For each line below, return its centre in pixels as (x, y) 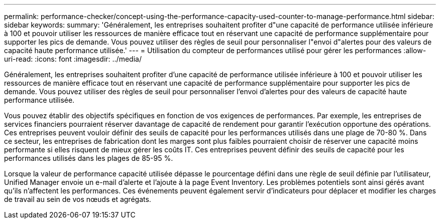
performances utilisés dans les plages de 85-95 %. (89, 158)
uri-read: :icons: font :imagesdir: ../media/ (73, 59)
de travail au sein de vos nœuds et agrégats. (78, 199)
